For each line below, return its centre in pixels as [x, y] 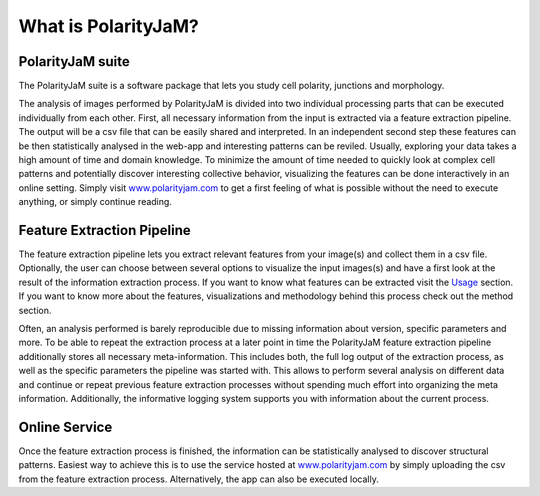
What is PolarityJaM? [108, 26]
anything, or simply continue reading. [95, 202]
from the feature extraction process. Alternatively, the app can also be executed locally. [198, 479]
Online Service [65, 426]
